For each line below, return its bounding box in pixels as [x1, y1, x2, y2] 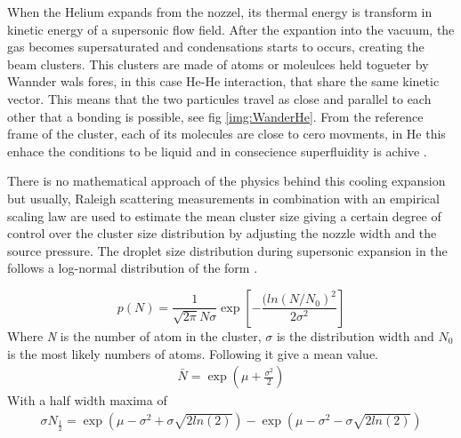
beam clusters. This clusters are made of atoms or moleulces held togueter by [7, 54, 429, 73]
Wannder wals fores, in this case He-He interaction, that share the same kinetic [7, 72, 440, 91]
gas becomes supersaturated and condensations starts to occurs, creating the [7, 37, 425, 56]
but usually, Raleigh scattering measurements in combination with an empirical [7, 188, 440, 207]
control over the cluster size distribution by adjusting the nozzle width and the [7, 224, 437, 243]
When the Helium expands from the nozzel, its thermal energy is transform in [7, 3, 433, 20]
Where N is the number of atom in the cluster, [7, 326, 262, 345]
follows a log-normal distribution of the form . [7, 259, 258, 277]
